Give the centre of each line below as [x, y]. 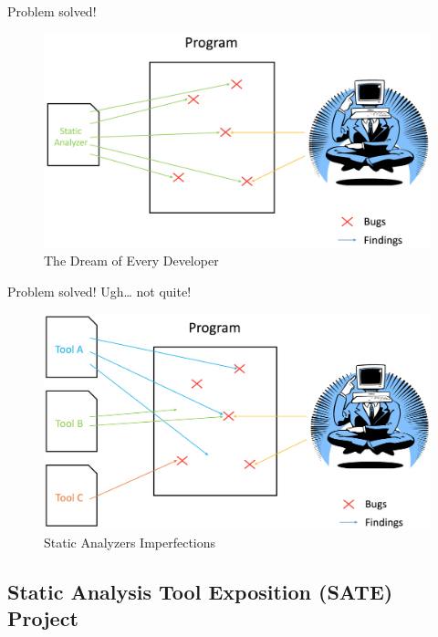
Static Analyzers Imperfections [130, 542]
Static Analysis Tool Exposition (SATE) [200, 591]
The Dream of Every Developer [131, 261]
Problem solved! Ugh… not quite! [99, 291]
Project [43, 617]
